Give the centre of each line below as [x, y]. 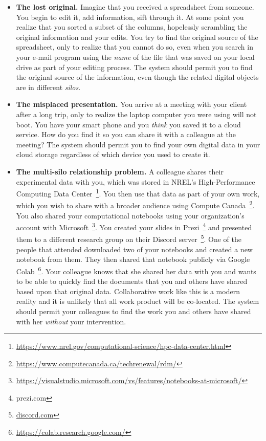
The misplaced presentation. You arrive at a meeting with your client [131, 104]
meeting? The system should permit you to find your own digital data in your [138, 144]
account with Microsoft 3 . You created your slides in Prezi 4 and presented [134, 226]
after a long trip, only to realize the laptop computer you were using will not [136, 114]
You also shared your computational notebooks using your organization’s [130, 215]
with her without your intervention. [71, 321]
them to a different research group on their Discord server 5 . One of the [129, 238]
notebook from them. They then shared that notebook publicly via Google [133, 259]
